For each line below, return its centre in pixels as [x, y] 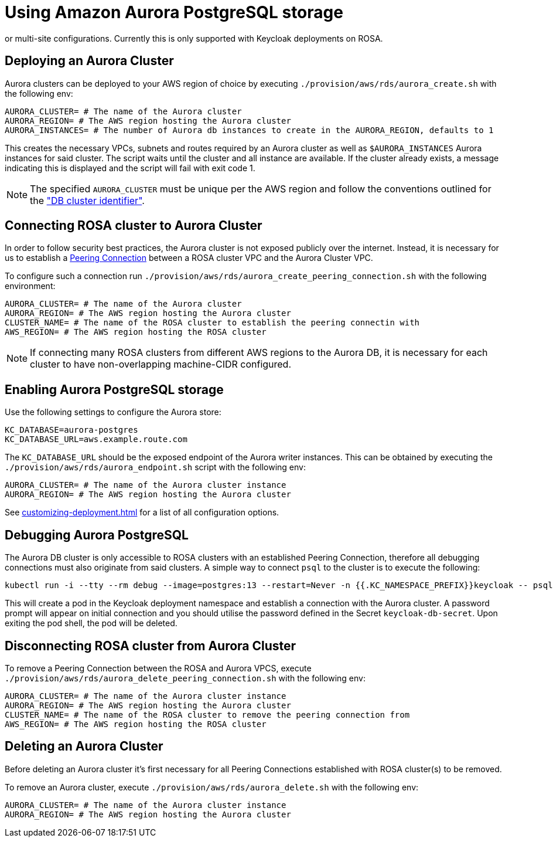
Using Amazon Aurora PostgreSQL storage [174, 12]
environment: [30, 286]
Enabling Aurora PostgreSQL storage [114, 389]
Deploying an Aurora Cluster [89, 61]
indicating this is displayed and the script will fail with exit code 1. [130, 168]
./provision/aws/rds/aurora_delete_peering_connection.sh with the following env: [185, 678]
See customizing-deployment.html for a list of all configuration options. [142, 512]
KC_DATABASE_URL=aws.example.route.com [96, 439]
